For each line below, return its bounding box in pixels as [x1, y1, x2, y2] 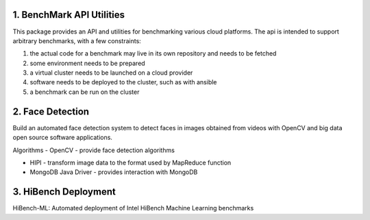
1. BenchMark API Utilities [12, 9, 125, 21]
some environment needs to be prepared [29, 59, 145, 67]
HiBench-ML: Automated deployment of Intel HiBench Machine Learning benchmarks [12, 204, 254, 212]
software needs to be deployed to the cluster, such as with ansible [29, 78, 217, 86]
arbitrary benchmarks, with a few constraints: [12, 36, 142, 45]
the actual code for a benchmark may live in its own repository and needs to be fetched [29, 49, 277, 58]
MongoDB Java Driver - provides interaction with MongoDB [29, 168, 198, 176]
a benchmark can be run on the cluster [29, 88, 140, 96]
